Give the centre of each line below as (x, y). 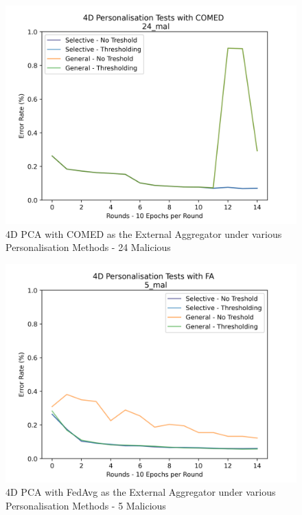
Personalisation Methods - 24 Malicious (88, 247)
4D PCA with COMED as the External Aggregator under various (144, 233)
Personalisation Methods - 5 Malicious (86, 505)
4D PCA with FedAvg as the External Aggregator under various (141, 492)
